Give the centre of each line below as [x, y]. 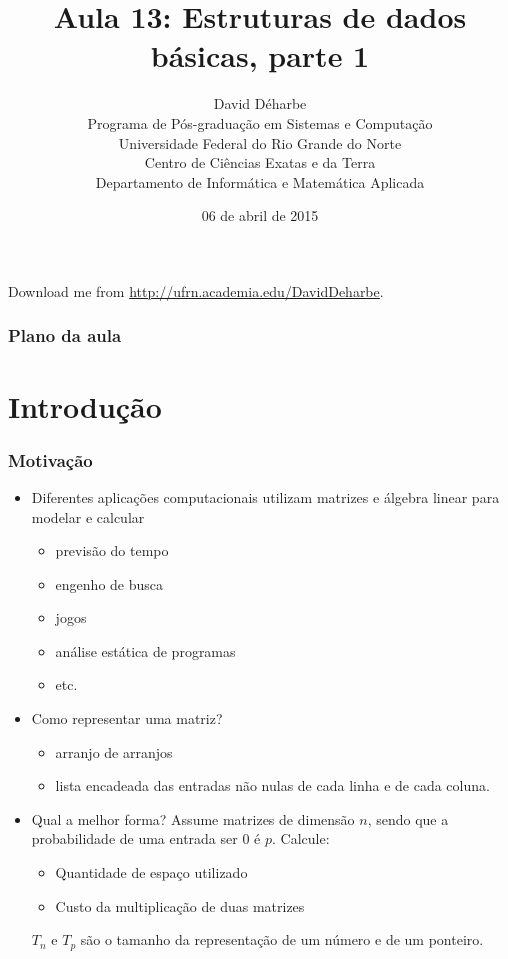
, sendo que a [408, 818]
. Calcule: [301, 838]
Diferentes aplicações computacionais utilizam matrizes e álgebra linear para [265, 496]
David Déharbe [260, 103]
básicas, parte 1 [260, 55]
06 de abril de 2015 [260, 215]
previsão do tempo [112, 550]
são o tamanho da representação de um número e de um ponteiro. [282, 939]
